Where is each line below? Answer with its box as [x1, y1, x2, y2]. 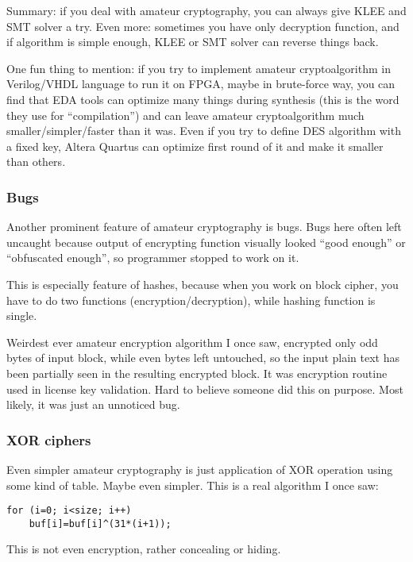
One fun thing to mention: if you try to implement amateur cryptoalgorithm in [6, 60, 391, 76]
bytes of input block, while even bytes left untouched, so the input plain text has [6, 349, 399, 366]
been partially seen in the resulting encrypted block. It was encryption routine [6, 364, 388, 381]
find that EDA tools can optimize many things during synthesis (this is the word [6, 90, 399, 107]
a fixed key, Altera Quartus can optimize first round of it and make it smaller [6, 137, 384, 154]
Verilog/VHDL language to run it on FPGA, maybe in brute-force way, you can [6, 75, 396, 92]
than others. [6, 153, 66, 170]
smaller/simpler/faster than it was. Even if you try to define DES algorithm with [6, 122, 401, 139]
